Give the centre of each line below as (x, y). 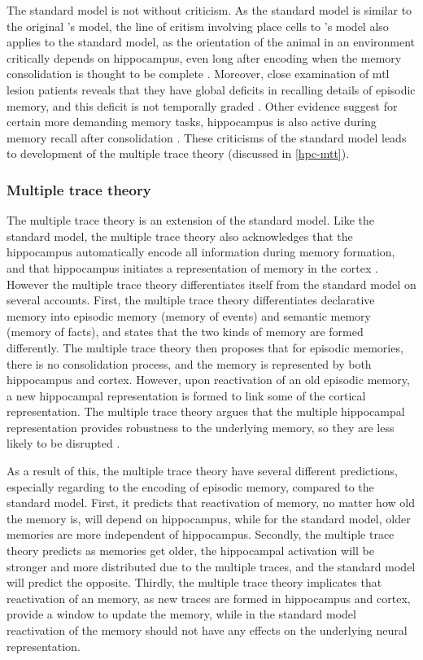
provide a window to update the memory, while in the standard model (181, 614)
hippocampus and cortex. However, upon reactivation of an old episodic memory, (208, 380)
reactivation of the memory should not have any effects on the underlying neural (207, 630)
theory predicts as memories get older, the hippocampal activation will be (190, 551)
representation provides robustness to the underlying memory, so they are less (201, 427)
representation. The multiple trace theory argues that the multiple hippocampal (206, 411)
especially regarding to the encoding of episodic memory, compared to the (190, 486)
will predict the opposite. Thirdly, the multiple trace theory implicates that (194, 582)
